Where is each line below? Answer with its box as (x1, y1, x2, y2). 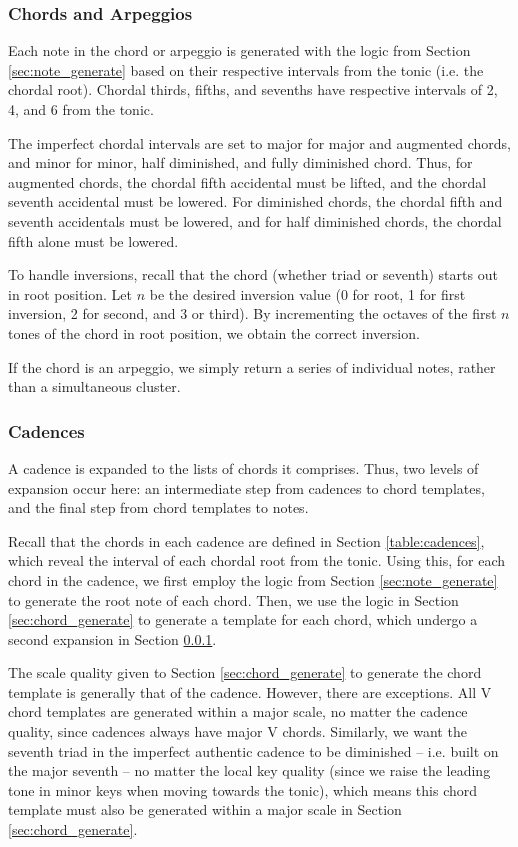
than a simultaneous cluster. (8, 376, 181, 397)
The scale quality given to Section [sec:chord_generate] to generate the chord (8, 662, 482, 683)
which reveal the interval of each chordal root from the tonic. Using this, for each (8, 550, 505, 571)
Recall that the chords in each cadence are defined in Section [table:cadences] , (8, 530, 485, 551)
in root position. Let (8, 283, 132, 304)
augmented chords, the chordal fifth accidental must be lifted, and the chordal (8, 171, 487, 192)
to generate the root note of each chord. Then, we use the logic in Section (8, 589, 459, 610)
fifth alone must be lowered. (8, 230, 179, 251)
